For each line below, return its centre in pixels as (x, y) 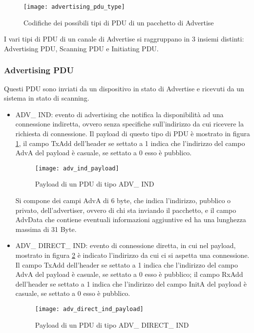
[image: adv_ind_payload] (77, 168)
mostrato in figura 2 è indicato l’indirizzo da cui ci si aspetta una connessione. (132, 255)
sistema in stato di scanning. (47, 98)
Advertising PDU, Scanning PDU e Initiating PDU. (81, 48)
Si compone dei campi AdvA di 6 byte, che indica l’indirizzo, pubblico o (123, 200)
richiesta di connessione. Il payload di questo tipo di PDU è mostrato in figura (133, 134)
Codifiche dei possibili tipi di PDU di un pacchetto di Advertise (119, 22)
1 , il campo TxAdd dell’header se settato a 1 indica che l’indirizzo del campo (130, 143)
